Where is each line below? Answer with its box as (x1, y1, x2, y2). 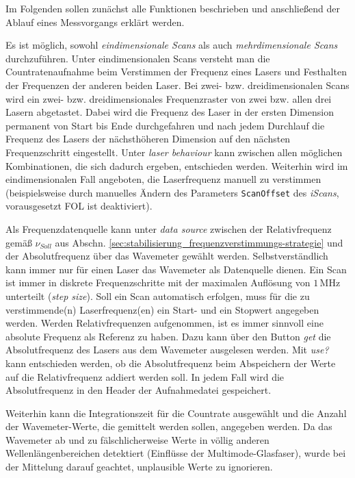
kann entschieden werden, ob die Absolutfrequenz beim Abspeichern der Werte (5, 355, 336, 370)
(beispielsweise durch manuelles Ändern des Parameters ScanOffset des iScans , (5, 185, 339, 199)
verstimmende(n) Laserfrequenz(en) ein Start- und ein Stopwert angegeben (5, 302, 319, 316)
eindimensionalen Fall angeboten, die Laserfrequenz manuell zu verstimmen (5, 172, 321, 186)
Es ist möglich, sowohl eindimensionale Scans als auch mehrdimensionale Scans (5, 38, 338, 52)
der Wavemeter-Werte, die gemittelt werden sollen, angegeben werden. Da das (5, 419, 332, 433)
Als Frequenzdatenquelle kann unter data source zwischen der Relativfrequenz (5, 221, 332, 236)
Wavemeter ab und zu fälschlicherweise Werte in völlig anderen (5, 432, 269, 446)
